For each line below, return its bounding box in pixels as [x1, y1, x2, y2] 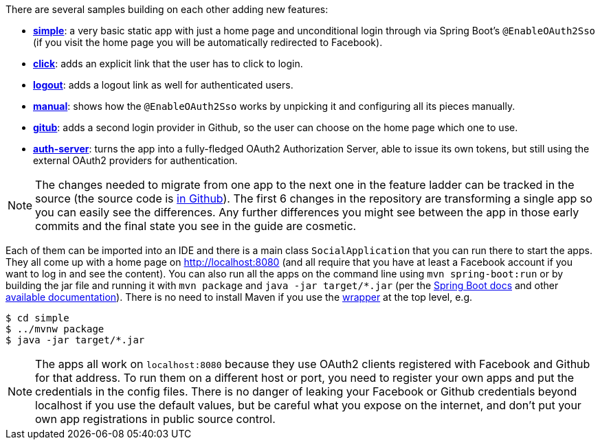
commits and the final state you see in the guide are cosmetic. [35, 219, 357, 233]
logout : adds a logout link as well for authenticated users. [33, 79, 293, 91]
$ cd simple [5, 312, 69, 323]
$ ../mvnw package [5, 323, 104, 334]
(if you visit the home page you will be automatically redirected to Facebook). [33, 36, 383, 48]
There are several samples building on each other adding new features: [5, 3, 329, 15]
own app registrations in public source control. [35, 412, 276, 426]
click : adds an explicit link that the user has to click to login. [33, 58, 303, 69]
